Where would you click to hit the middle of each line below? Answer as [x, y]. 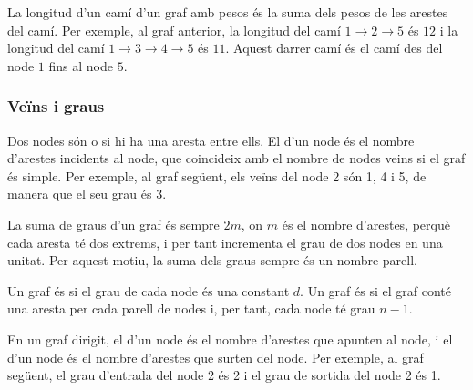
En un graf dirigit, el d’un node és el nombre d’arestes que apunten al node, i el [230, 339]
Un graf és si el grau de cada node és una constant [149, 290]
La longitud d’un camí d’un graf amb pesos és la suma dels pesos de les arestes [228, 12]
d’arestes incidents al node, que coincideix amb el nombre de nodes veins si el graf [236, 158]
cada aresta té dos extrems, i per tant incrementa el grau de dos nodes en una [225, 242]
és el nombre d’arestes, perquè [366, 224]
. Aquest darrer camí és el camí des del [334, 48]
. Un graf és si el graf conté [375, 290]
